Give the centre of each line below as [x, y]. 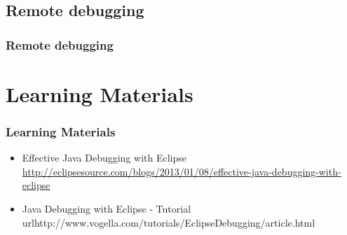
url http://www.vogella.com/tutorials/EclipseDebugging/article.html [169, 222]
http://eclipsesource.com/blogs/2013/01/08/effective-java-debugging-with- [182, 171]
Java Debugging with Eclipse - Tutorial [107, 208]
